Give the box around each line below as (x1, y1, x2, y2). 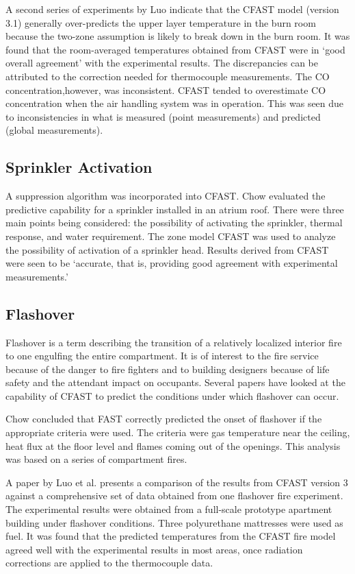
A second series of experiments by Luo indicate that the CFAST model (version (5, 2, 339, 16)
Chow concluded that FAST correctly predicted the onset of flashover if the (5, 411, 322, 426)
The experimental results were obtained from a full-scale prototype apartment (5, 502, 332, 516)
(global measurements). (5, 123, 103, 137)
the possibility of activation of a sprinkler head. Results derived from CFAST (5, 242, 329, 256)
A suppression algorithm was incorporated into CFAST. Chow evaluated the (5, 189, 326, 203)
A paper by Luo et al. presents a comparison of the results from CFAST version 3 (5, 475, 348, 489)
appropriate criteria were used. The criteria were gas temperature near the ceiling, (5, 425, 350, 440)
